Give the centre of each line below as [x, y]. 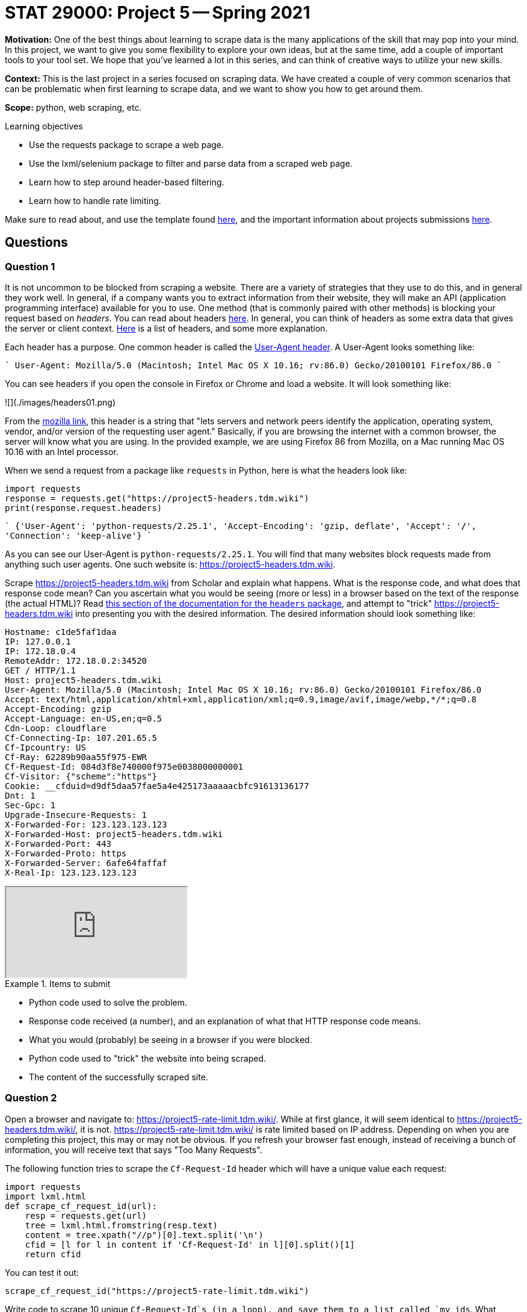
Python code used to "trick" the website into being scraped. [148, 1058]
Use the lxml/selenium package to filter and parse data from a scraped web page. [191, 163]
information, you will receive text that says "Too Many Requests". [134, 1150]
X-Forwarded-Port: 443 [58, 843]
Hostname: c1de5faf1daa [61, 632]
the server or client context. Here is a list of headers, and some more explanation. [166, 328]
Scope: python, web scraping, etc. [73, 107]
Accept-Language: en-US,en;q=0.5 [84, 718]
